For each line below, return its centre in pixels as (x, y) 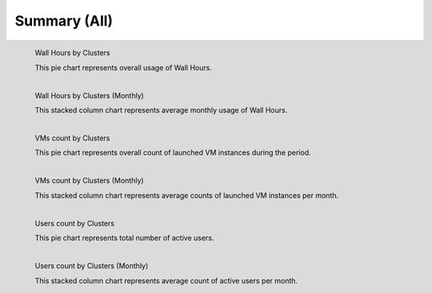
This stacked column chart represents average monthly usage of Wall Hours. (161, 110)
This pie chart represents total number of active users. (124, 238)
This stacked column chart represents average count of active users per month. (166, 280)
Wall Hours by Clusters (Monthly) (89, 95)
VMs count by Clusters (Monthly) (89, 180)
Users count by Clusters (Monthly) (92, 266)
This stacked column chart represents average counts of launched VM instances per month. (187, 195)
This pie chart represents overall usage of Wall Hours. (123, 67)
